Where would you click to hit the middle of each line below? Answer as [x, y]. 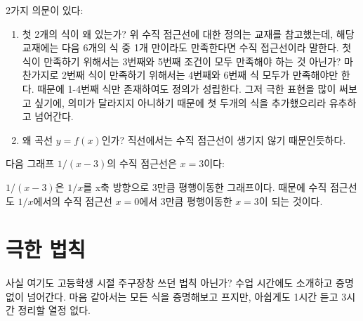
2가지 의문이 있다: [45, 10]
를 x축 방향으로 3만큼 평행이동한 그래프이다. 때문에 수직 [205, 186]
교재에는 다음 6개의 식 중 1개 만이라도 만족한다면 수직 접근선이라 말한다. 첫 [187, 47]
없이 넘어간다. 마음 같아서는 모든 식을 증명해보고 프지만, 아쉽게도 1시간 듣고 [172, 296]
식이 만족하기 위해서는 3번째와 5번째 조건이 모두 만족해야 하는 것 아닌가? [181, 61]
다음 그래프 [30, 163]
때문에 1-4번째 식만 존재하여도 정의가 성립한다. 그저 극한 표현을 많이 [187, 88]
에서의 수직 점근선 [73, 201]
